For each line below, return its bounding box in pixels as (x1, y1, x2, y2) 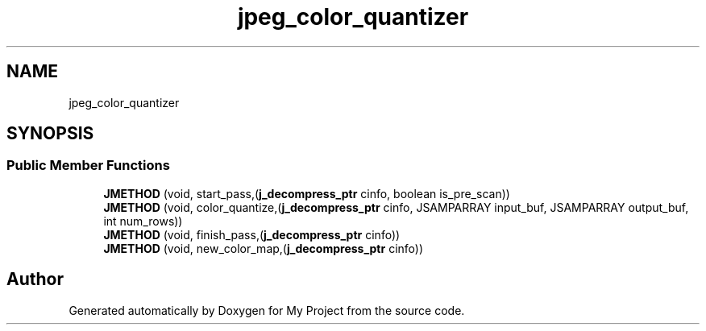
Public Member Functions (6, 157, 170, 174)
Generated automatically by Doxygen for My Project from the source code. (69, 303, 465, 317)
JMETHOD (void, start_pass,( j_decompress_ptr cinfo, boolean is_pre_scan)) (103, 186, 510, 201)
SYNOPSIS (6, 123, 94, 144)
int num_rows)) (103, 213, 183, 228)
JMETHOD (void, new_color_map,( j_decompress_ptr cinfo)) (103, 241, 424, 255)
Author (6, 269, 64, 290)
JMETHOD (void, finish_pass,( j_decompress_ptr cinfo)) (103, 227, 401, 242)
